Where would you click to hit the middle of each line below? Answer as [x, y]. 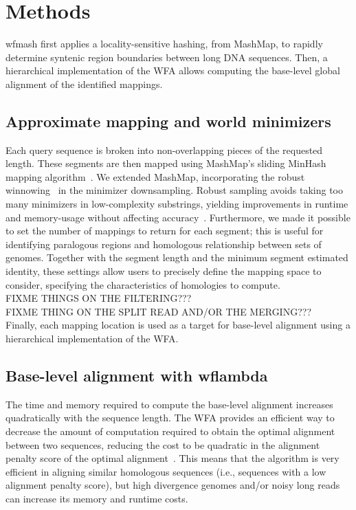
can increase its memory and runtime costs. [97, 498]
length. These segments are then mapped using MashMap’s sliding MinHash [166, 163]
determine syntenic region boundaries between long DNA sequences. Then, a [167, 57]
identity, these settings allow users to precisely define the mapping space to [164, 271]
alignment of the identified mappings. [84, 84]
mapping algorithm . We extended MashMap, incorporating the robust [155, 176]
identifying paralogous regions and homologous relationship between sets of [164, 244]
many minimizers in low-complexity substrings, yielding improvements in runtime [177, 204]
